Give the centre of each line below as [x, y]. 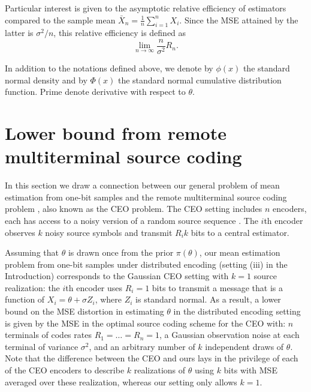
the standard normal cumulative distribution [200, 80]
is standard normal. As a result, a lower [208, 299]
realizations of [160, 370]
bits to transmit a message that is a [217, 287]
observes [20, 232]
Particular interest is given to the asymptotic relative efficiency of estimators [146, 8]
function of [25, 299]
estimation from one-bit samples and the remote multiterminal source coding [146, 197]
